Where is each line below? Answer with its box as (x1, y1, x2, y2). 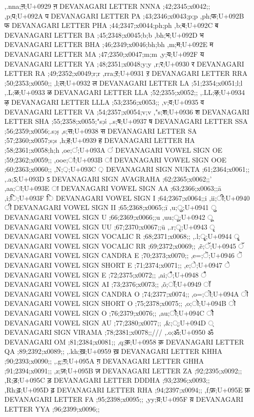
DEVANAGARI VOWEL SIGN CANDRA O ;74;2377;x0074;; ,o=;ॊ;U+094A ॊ (4, 288, 248, 299)
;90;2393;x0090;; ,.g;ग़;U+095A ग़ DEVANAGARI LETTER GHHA (4, 355, 204, 366)
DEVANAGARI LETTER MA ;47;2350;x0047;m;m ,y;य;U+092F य (4, 48, 204, 59)
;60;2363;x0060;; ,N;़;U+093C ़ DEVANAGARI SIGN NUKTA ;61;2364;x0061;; (4, 164, 250, 174)
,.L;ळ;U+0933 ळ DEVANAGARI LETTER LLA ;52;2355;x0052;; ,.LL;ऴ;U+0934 (4, 87, 245, 97)
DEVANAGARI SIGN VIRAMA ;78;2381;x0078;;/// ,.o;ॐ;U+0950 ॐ (4, 327, 213, 337)
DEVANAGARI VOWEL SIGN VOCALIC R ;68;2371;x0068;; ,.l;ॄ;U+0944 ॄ (4, 231, 240, 241)
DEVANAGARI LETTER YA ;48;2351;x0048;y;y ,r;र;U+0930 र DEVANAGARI (4, 58, 244, 69)
